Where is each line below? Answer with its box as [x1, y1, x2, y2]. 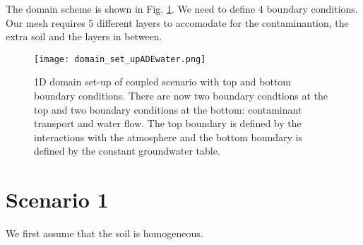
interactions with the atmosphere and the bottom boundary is [34, 129, 302, 144]
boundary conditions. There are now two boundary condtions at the [34, 88, 328, 103]
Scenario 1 [6, 185, 109, 214]
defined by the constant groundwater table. [34, 143, 220, 158]
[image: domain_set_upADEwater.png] [34, 54, 206, 64]
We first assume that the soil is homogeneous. [6, 226, 203, 241]
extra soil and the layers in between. [6, 29, 162, 44]
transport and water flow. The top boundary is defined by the [34, 116, 302, 131]
